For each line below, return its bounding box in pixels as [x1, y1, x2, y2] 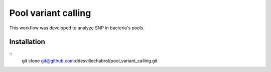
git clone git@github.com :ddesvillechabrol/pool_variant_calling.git [22, 58, 158, 64]
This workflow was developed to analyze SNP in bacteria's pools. [9, 25, 145, 31]
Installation [9, 38, 45, 46]
